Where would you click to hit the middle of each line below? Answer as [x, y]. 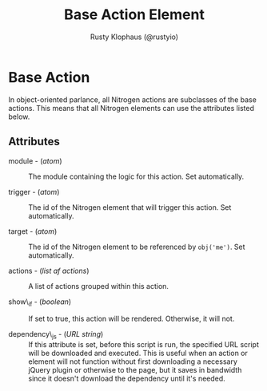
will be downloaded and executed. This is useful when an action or [138, 353]
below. [19, 117]
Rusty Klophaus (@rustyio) [134, 37]
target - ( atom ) [33, 231]
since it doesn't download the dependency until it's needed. [127, 379]
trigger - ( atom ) [34, 192]
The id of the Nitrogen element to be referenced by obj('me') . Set [137, 247]
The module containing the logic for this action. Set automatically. [136, 176]
